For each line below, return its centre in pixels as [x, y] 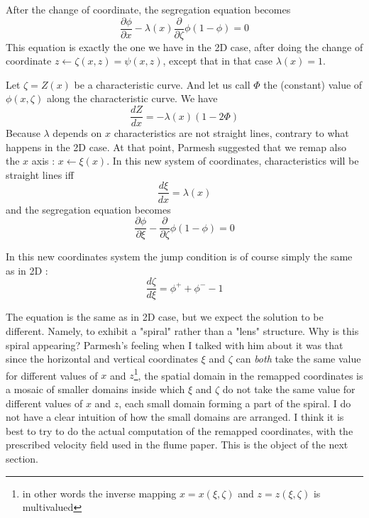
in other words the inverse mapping [99, 493]
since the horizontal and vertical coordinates [102, 359]
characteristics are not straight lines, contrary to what [231, 133]
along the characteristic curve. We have [132, 98]
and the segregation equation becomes [88, 209]
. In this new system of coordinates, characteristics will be [233, 161]
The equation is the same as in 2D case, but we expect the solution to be [165, 317]
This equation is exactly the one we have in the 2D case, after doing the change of [184, 46]
